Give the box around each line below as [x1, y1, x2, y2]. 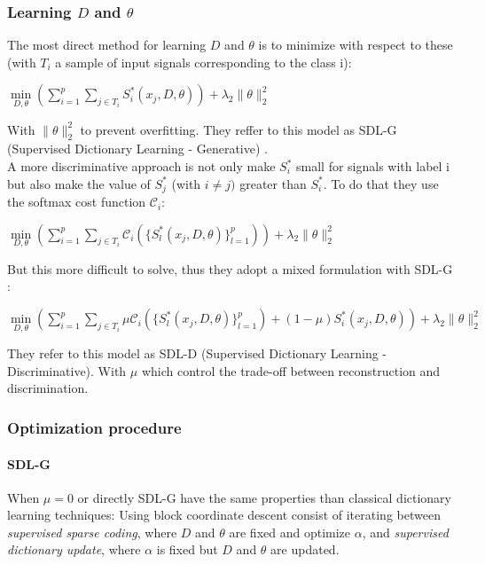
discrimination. [7, 379, 89, 397]
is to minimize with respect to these [258, 35, 453, 54]
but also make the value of [7, 174, 151, 192]
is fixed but [156, 540, 218, 559]
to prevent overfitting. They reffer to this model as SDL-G [80, 120, 397, 138]
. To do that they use [323, 174, 439, 192]
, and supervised [362, 522, 449, 541]
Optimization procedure [7, 416, 182, 438]
